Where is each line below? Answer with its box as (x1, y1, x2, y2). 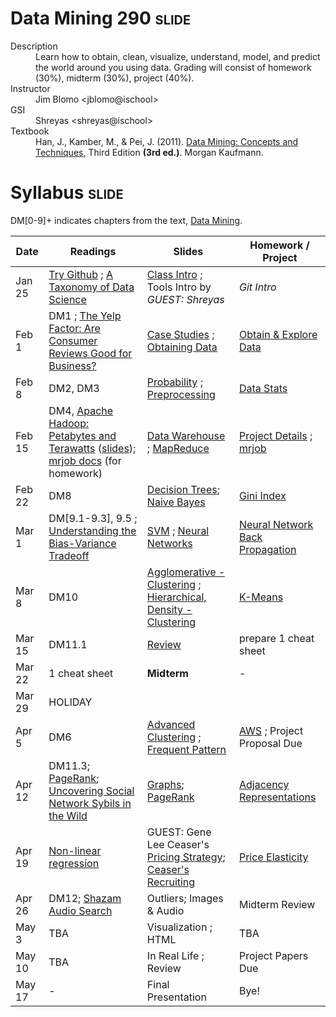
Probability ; (146, 375, 203, 389)
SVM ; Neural (146, 523, 210, 537)
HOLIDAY (48, 695, 93, 709)
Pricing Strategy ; (146, 850, 226, 864)
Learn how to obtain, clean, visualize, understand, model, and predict (35, 50, 321, 62)
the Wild (48, 808, 88, 822)
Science (48, 292, 87, 306)
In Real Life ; (146, 948, 205, 962)
